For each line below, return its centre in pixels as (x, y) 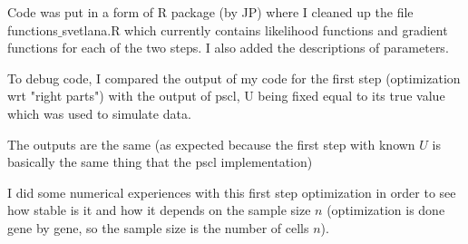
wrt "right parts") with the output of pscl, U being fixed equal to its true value (226, 96)
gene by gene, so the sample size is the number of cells (158, 227)
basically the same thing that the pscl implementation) (160, 162)
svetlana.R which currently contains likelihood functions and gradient (255, 29)
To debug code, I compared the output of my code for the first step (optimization (234, 78)
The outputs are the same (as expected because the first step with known (211, 144)
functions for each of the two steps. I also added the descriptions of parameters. (228, 48)
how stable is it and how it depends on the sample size (159, 210)
